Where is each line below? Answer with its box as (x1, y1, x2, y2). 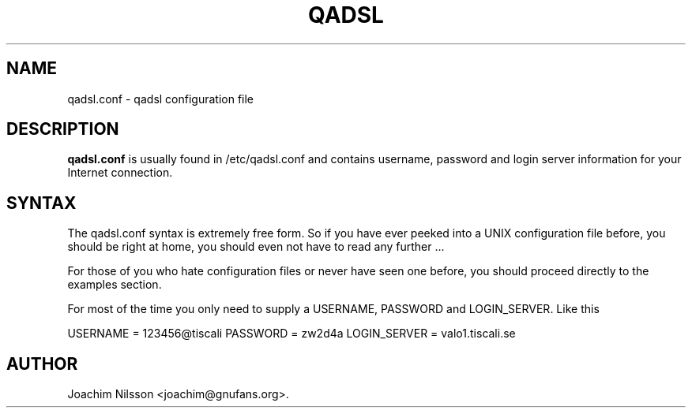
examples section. (67, 278, 162, 292)
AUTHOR (6, 353, 78, 374)
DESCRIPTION (6, 119, 119, 140)
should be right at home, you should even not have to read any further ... (67, 240, 445, 254)
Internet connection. (67, 166, 173, 180)
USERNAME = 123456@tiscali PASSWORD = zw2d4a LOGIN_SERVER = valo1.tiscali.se (67, 326, 516, 341)
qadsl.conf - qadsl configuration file (67, 91, 254, 106)
